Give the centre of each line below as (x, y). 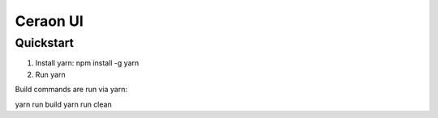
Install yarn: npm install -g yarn (87, 63)
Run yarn (50, 74)
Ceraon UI (49, 21)
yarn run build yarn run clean (64, 104)
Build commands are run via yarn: (71, 90)
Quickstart (45, 43)
